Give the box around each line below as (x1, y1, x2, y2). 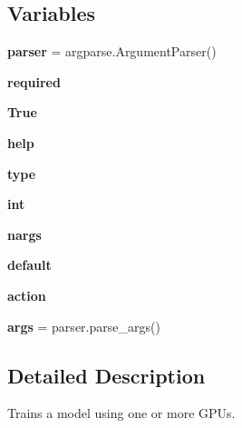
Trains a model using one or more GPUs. (7, 403, 236, 423)
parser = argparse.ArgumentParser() (7, 42, 217, 61)
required (7, 72, 61, 91)
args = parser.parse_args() (7, 316, 160, 335)
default (7, 255, 52, 274)
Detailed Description (7, 361, 206, 389)
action (7, 285, 46, 304)
